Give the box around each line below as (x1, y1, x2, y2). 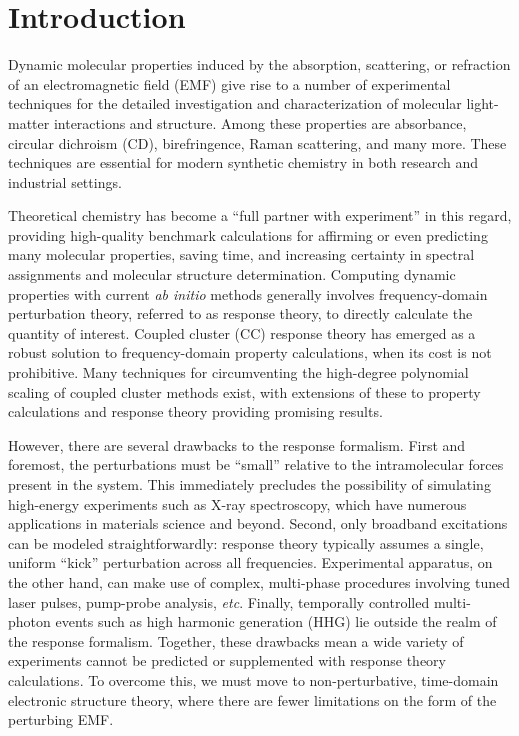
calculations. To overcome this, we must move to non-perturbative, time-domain (8, 669, 499, 690)
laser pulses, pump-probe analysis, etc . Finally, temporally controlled (8, 591, 430, 612)
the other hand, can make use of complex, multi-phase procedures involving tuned (8, 571, 511, 592)
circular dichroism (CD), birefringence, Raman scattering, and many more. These (8, 132, 507, 153)
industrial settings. (8, 171, 122, 192)
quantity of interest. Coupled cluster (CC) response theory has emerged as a (8, 322, 476, 343)
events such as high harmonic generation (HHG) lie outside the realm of (55, 611, 497, 632)
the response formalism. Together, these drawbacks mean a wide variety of (8, 630, 464, 651)
